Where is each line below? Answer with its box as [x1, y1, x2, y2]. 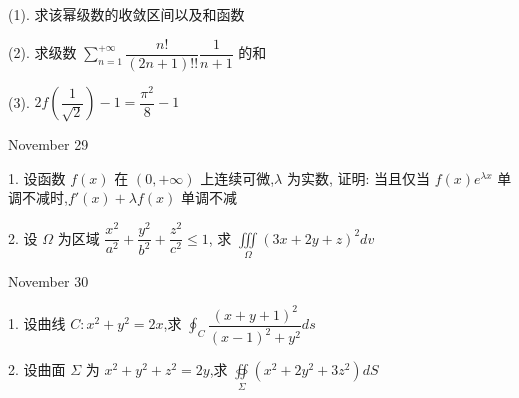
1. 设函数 [8, 167, 66, 188]
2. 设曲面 [8, 359, 66, 380]
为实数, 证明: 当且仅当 [286, 167, 431, 188]
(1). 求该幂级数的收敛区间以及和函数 [8, 4, 245, 24]
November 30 [8, 270, 89, 291]
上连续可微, [200, 167, 275, 188]
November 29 [8, 134, 89, 155]
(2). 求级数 [8, 42, 77, 63]
